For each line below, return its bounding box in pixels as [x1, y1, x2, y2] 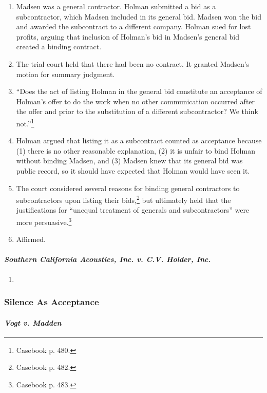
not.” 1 [16, 116, 34, 128]
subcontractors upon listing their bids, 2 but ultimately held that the [16, 193, 231, 205]
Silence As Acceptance [4, 295, 99, 308]
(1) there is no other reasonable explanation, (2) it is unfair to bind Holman [16, 145, 255, 156]
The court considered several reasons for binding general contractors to [16, 182, 240, 193]
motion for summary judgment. [16, 68, 115, 79]
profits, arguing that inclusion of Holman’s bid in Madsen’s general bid [16, 31, 239, 42]
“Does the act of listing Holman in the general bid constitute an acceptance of [16, 86, 262, 97]
